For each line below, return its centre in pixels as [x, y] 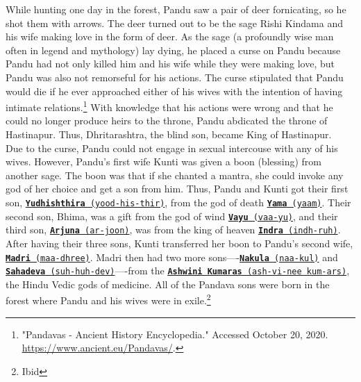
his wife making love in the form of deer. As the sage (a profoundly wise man [170, 36]
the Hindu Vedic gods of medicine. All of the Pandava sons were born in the [168, 284]
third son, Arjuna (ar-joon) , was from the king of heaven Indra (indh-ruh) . [173, 230]
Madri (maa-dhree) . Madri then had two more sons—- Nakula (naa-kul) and [172, 257]
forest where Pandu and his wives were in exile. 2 [108, 299]
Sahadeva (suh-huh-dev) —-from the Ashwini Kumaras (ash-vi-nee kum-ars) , [178, 271]
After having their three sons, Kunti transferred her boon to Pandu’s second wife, [179, 243]
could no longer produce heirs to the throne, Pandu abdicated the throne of [167, 121]
